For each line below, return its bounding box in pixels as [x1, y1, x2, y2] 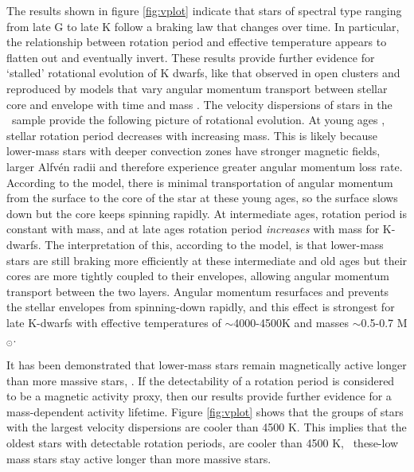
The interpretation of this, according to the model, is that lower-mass [45, 236, 384, 252]
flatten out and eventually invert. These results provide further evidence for [6, 49, 375, 65]
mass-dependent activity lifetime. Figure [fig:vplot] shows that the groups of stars [6, 403, 404, 419]
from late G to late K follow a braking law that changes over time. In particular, [6, 18, 400, 34]
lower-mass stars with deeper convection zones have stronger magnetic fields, [6, 142, 381, 159]
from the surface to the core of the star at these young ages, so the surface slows [6, 189, 398, 206]
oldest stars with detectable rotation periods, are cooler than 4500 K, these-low [6, 435, 399, 451]
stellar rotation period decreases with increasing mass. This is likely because [6, 127, 377, 143]
